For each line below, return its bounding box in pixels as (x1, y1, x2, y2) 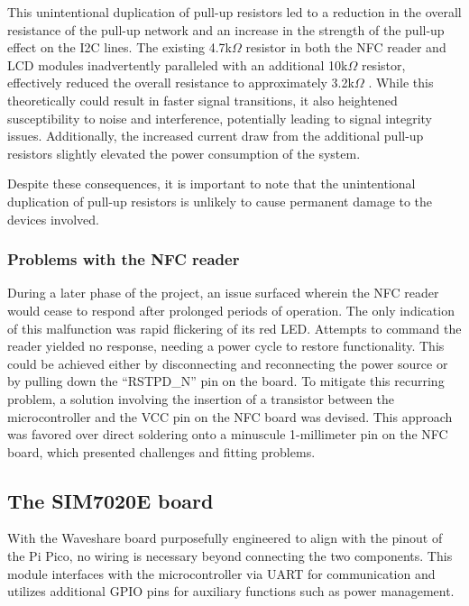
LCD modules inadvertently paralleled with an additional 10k (7, 55, 348, 74)
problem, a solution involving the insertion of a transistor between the (7, 389, 395, 408)
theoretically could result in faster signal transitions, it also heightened (7, 90, 398, 109)
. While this (368, 73, 434, 92)
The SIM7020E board (7, 486, 214, 514)
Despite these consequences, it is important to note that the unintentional (7, 174, 416, 193)
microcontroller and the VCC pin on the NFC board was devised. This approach (7, 407, 453, 426)
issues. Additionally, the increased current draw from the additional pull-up (7, 126, 424, 145)
